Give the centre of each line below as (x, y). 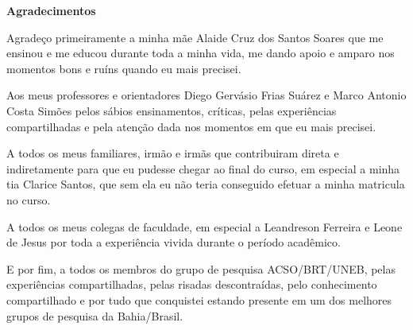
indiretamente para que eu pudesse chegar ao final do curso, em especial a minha (203, 168)
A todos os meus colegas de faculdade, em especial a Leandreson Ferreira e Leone (205, 226)
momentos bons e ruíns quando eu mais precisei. (124, 68)
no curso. (29, 199)
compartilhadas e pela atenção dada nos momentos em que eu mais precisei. (191, 126)
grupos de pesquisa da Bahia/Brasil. (95, 315)
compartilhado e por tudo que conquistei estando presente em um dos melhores (199, 299)
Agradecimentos (51, 10)
